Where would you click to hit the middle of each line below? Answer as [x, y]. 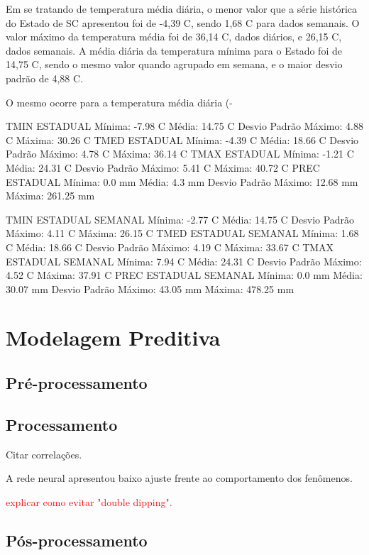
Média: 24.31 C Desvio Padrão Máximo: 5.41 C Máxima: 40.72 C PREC [163, 167]
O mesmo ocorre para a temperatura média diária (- [119, 102]
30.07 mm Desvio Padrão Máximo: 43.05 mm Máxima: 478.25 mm [150, 289]
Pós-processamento [77, 540]
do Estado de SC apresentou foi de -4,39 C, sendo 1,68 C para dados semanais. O [183, 22]
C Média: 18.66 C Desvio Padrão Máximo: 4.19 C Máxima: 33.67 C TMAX [170, 247]
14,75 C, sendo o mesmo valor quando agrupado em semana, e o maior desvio [174, 64]
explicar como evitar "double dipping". [89, 501]
